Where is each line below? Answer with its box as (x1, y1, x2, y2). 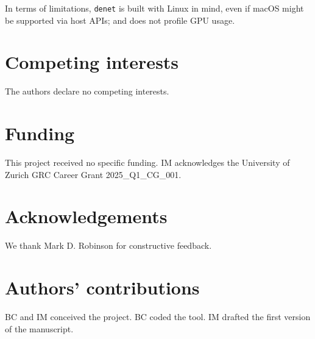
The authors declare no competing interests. (5, 85, 169, 98)
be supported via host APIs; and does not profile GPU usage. (5, 13, 235, 26)
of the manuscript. (5, 322, 74, 335)
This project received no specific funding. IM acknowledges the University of (5, 156, 290, 169)
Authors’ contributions (5, 275, 200, 300)
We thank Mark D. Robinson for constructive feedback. (5, 239, 212, 252)
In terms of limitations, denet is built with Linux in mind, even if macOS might (5, 2, 304, 14)
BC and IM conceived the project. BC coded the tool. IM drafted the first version (5, 310, 311, 323)
